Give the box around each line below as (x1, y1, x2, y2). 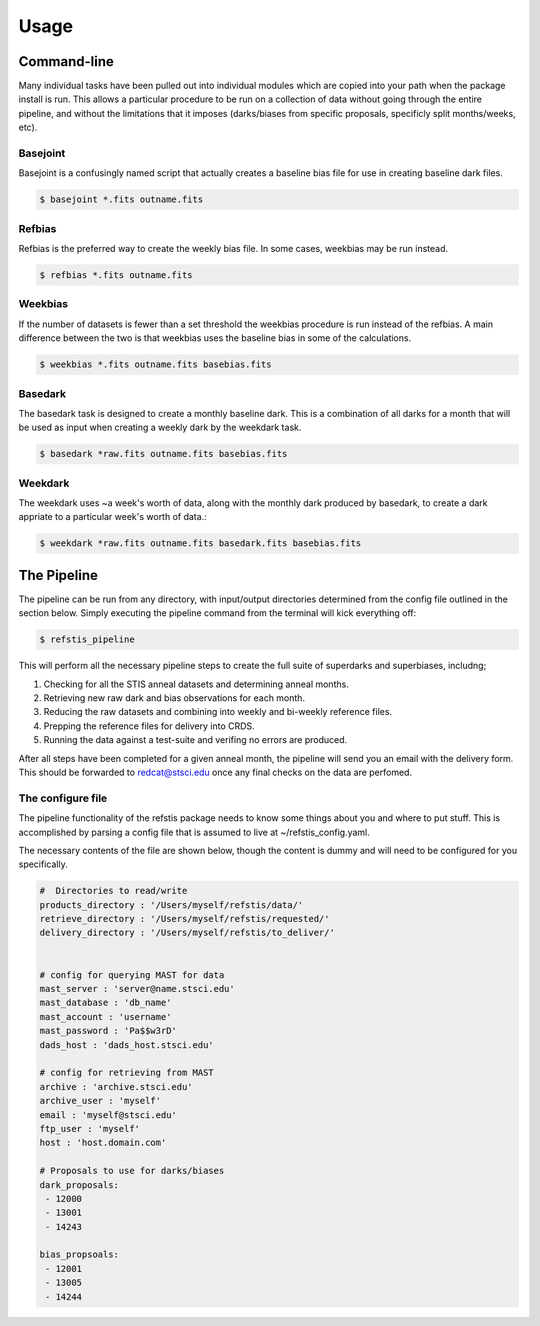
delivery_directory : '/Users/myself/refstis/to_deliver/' (39, 927, 335, 939)
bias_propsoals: (39, 1249, 120, 1260)
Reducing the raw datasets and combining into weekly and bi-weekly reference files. (43, 706, 393, 718)
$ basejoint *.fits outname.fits (39, 194, 204, 205)
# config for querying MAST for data (39, 969, 225, 980)
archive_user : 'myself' (39, 1095, 162, 1107)
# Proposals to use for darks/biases (39, 1165, 225, 1177)
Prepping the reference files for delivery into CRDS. (43, 720, 255, 732)
